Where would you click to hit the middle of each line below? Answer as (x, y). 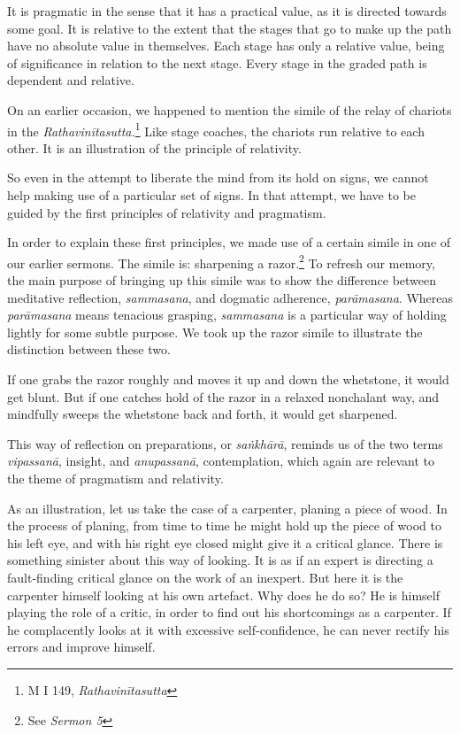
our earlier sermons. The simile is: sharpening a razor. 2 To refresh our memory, (221, 261)
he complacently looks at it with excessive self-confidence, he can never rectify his (228, 629)
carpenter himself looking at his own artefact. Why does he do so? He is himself (223, 595)
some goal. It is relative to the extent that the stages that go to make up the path (230, 28)
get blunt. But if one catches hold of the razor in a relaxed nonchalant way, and (223, 396)
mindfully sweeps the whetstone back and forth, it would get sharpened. (203, 414)
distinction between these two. (89, 349)
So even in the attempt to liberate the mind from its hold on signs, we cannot (218, 178)
